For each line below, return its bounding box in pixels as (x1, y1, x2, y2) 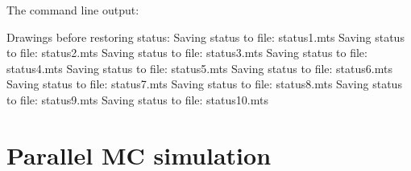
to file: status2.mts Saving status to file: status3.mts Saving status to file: (6, 44, 367, 61)
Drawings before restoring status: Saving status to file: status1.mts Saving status (6, 28, 405, 45)
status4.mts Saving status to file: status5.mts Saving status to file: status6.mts (6, 59, 392, 76)
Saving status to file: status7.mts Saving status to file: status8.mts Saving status (6, 75, 402, 92)
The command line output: (6, 2, 139, 18)
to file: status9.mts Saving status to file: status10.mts (6, 91, 268, 108)
